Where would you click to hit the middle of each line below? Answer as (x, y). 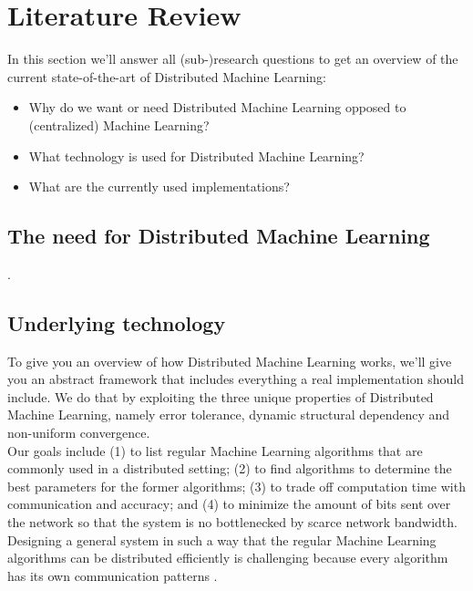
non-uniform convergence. (79, 433)
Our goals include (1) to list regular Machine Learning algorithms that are (215, 450)
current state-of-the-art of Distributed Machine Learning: (167, 76)
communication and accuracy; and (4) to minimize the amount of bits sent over (229, 504)
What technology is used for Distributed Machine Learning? (196, 156)
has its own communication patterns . (113, 575)
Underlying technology (117, 322)
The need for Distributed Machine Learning (219, 236)
